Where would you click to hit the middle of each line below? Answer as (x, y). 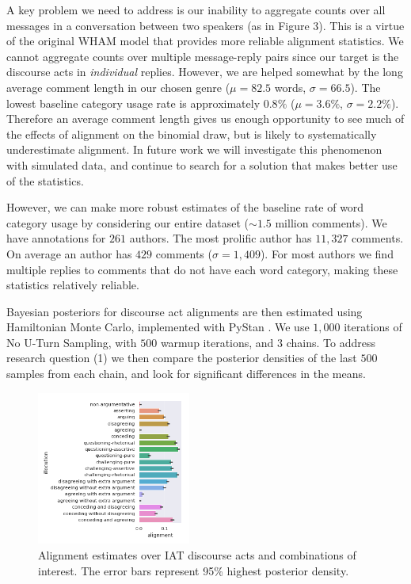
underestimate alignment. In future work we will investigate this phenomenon (194, 149)
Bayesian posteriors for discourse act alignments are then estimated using (185, 311)
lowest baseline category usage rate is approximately (133, 103)
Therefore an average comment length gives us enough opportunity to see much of (205, 118)
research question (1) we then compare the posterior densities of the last (182, 358)
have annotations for (56, 238)
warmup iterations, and (217, 342)
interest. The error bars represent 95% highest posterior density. (194, 570)
